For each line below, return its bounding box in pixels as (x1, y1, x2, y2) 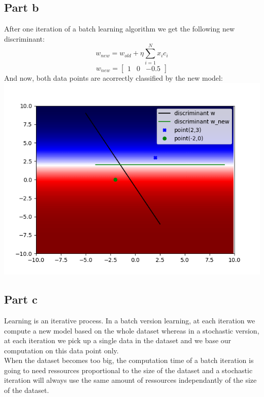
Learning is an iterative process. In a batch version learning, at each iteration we (4, 315, 255, 325)
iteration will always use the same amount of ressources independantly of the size (4, 375, 257, 385)
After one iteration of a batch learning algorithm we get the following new (4, 23, 235, 34)
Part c (4, 291, 38, 307)
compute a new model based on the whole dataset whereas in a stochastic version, (4, 325, 259, 336)
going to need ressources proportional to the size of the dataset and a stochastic (4, 365, 253, 375)
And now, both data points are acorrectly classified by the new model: (4, 72, 223, 83)
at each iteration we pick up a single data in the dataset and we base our (4, 335, 232, 346)
